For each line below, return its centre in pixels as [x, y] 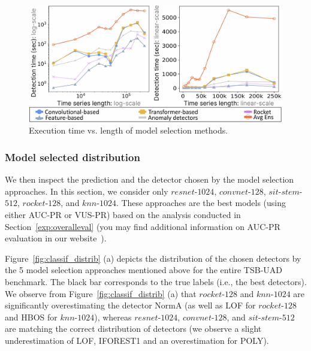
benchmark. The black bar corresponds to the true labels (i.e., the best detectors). [156, 282]
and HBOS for [31, 317]
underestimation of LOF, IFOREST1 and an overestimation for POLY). [137, 340]
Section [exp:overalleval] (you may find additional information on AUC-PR [143, 226]
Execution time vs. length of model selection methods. [129, 130]
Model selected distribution [73, 157]
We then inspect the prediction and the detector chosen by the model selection [150, 179]
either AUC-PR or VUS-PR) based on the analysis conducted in [123, 215]
